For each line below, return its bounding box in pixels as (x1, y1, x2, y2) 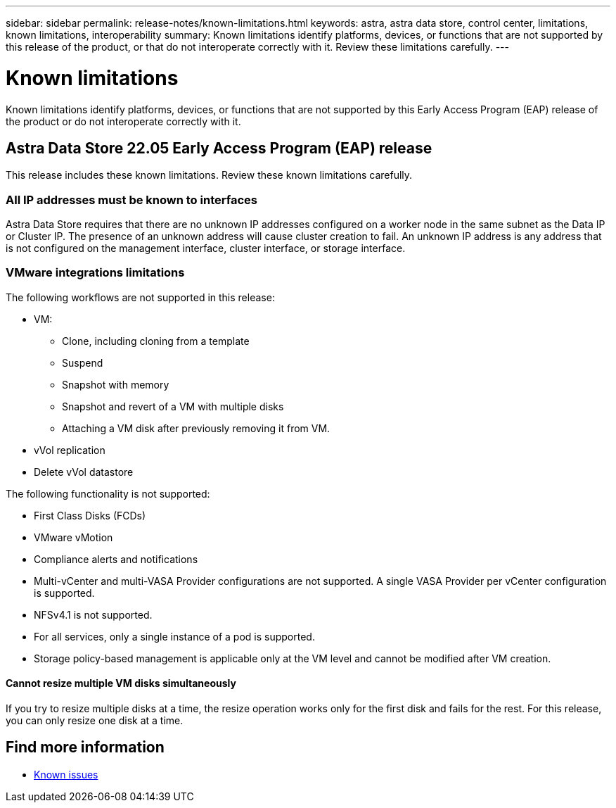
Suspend (62, 356, 103, 369)
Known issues (34, 768, 98, 781)
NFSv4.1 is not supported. (34, 608, 153, 621)
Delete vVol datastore (34, 465, 134, 478)
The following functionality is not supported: (6, 487, 210, 500)
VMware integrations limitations (6, 265, 185, 280)
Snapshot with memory (62, 378, 169, 391)
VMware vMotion (34, 531, 113, 543)
